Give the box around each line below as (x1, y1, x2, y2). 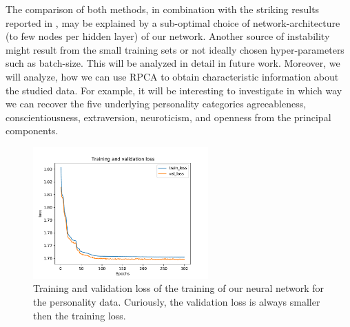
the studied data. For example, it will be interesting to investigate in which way (6, 83, 342, 97)
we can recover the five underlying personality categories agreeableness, (6, 96, 307, 111)
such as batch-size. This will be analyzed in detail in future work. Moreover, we (6, 56, 340, 70)
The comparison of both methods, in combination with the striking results (6, 2, 320, 16)
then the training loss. (33, 308, 126, 322)
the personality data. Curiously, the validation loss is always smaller (33, 294, 320, 308)
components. (6, 123, 59, 138)
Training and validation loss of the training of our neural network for (33, 281, 325, 295)
